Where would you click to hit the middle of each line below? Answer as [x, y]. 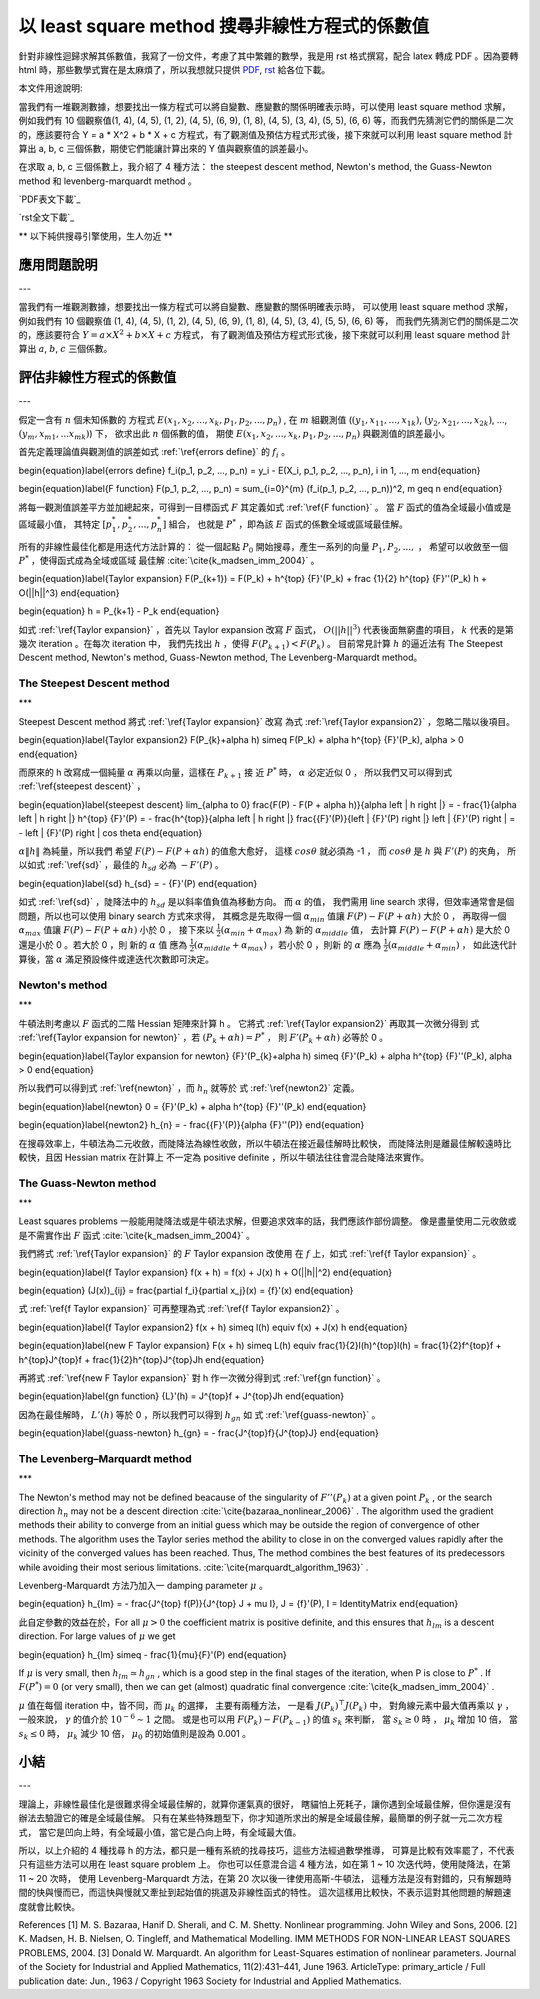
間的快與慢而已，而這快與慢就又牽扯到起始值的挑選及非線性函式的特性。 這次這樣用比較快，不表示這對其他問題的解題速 [265, 1892]
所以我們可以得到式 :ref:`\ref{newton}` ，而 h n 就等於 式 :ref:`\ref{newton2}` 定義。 [189, 1089]
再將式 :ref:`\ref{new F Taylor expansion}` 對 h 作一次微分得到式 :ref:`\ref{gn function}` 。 [202, 1378]
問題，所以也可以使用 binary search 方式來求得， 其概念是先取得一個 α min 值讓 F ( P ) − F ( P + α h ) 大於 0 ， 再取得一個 [262, 917]
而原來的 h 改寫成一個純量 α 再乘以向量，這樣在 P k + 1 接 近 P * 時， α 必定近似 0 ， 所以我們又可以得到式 [235, 772]
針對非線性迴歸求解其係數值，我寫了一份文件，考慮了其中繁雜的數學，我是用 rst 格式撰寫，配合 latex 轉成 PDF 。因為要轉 [268, 56]
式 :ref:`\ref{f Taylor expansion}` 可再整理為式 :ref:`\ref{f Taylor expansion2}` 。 [181, 1309]
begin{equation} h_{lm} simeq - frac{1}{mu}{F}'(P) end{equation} [152, 1654]
